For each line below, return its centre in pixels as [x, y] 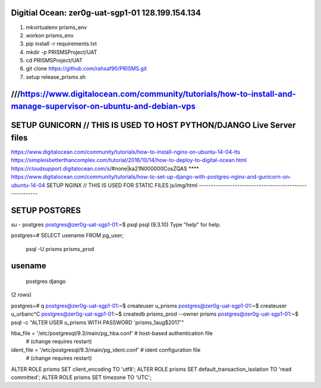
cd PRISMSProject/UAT [54, 61]
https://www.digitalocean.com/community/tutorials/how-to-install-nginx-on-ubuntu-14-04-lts [126, 152]
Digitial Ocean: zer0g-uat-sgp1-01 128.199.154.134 [106, 13]
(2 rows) [21, 295]
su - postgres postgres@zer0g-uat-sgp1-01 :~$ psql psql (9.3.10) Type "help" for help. [116, 224]
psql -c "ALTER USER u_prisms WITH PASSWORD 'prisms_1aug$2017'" [97, 322]
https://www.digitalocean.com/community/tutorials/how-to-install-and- [158, 94]
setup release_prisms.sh [56, 77]
